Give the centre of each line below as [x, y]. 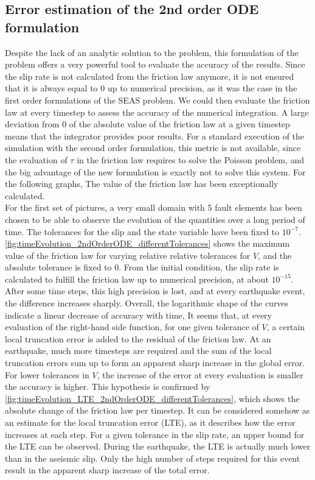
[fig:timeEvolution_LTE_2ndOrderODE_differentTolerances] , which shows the [152, 398]
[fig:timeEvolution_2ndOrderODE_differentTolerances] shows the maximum [147, 243]
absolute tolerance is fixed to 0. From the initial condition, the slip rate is [142, 267]
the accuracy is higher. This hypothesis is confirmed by [108, 386]
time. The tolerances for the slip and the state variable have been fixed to [142, 231]
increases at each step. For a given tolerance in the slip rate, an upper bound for [155, 434]
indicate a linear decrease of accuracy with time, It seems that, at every [138, 315]
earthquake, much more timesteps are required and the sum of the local [138, 351]
